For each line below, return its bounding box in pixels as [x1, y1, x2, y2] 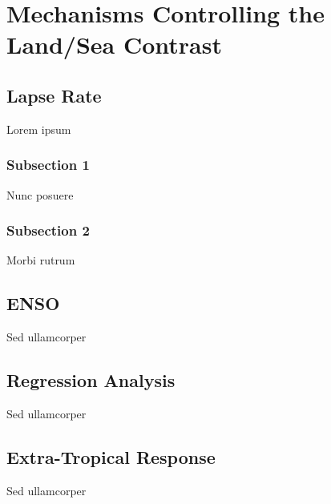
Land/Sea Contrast [6, 28, 222, 61]
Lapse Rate [6, 83, 102, 107]
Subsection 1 [6, 155, 90, 175]
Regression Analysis [6, 368, 176, 393]
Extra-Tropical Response [6, 444, 216, 469]
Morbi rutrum [6, 252, 75, 268]
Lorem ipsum [6, 120, 71, 137]
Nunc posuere [6, 186, 74, 203]
